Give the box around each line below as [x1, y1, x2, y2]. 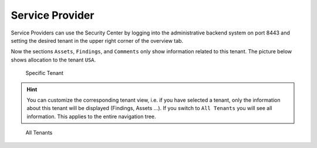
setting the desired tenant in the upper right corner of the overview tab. [11, 37, 184, 44]
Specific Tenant [25, 70, 64, 77]
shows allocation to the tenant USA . [11, 56, 96, 63]
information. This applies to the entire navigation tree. [26, 113, 156, 120]
